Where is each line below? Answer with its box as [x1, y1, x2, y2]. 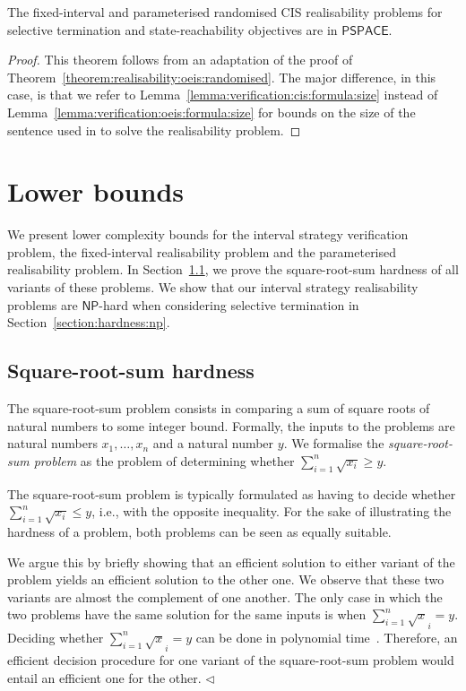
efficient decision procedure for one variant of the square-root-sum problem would [7, 651, 454, 669]
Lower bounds [7, 173, 184, 210]
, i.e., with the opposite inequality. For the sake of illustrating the [91, 502, 452, 521]
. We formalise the [283, 434, 384, 453]
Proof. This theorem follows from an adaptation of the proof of [7, 50, 353, 69]
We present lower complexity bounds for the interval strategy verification [7, 225, 409, 244]
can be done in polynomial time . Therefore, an [195, 627, 458, 646]
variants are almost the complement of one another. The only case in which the [7, 587, 443, 606]
